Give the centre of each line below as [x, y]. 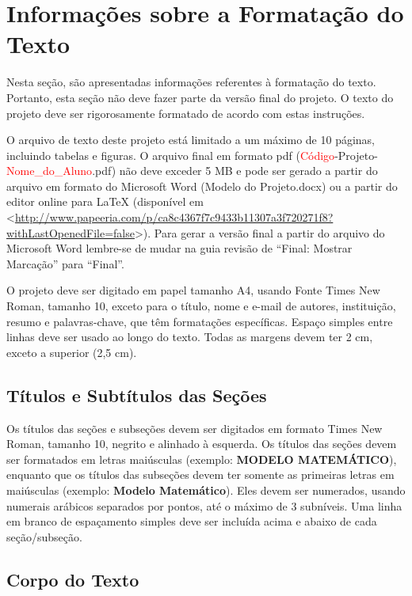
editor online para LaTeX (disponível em [105, 201]
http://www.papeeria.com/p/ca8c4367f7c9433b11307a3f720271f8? [174, 217]
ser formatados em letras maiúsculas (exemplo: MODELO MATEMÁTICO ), [202, 459]
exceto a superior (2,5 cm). [72, 352]
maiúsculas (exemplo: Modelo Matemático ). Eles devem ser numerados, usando [206, 490]
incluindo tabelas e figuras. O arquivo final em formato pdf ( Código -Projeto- [192, 155]
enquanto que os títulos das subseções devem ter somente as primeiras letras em [200, 475]
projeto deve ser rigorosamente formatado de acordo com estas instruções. [186, 113]
